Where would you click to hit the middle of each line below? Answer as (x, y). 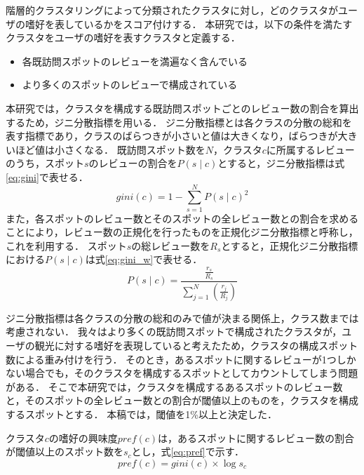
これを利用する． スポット (66, 245)
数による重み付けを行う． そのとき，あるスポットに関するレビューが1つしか (181, 359)
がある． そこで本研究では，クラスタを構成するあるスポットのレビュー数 (174, 386)
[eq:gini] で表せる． (47, 176)
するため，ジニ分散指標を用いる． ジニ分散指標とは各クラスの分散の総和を (179, 122)
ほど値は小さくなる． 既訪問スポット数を (110, 149)
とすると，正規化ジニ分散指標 (290, 245)
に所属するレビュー (310, 149)
